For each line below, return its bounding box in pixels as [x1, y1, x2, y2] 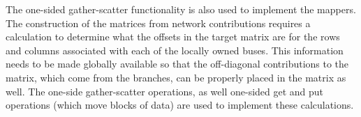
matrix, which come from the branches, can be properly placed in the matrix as [6, 70, 346, 84]
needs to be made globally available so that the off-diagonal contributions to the [6, 56, 349, 71]
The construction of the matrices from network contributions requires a [6, 15, 311, 30]
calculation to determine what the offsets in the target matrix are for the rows [6, 29, 340, 44]
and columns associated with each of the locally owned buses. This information [6, 42, 344, 57]
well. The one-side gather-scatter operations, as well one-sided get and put [6, 84, 324, 98]
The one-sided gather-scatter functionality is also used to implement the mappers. [6, 2, 356, 16]
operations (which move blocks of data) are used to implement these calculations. [6, 97, 354, 112]
